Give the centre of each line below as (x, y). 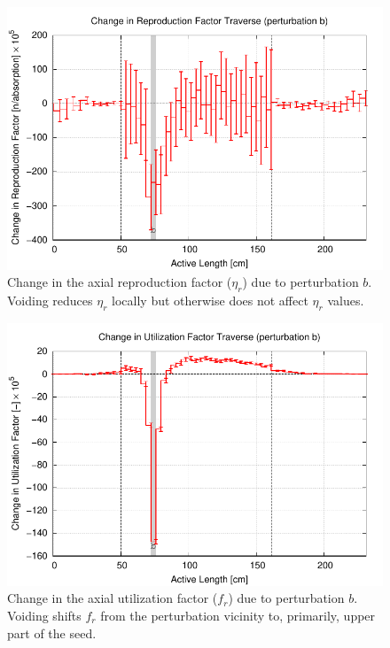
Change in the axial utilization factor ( (113, 598)
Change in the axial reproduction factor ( (120, 282)
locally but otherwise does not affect (210, 301)
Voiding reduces (50, 301)
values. (346, 301)
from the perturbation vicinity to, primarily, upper (238, 615)
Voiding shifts (44, 615)
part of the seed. (52, 633)
